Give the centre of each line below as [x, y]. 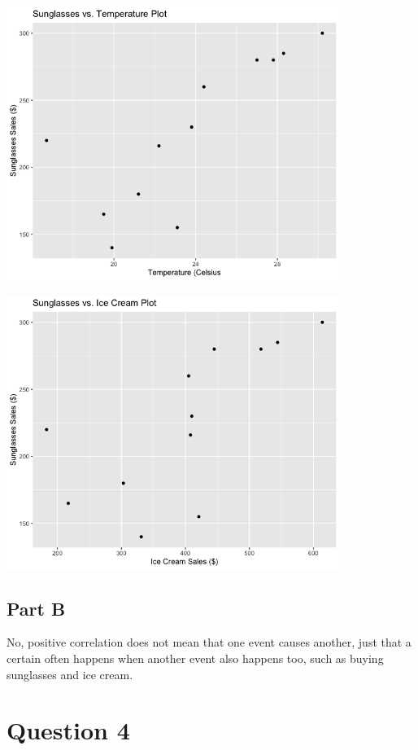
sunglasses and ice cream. [70, 674]
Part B [36, 608]
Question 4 [68, 730]
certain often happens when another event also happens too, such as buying [195, 658]
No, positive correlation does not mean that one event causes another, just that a [209, 642]
